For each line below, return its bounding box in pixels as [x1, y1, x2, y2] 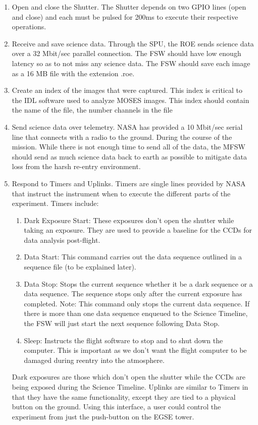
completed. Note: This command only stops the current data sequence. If [24, 298, 250, 308]
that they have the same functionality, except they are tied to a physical [12, 391, 236, 402]
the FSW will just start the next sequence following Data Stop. [24, 318, 220, 329]
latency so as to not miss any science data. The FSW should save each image [12, 58, 250, 68]
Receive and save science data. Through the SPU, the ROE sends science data [12, 38, 254, 48]
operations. [12, 21, 46, 32]
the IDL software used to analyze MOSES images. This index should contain [12, 94, 249, 105]
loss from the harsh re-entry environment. [12, 161, 141, 172]
